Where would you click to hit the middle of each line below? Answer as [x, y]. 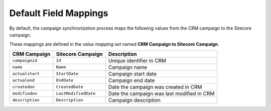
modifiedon [25, 94]
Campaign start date [132, 74]
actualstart [26, 74]
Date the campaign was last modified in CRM [161, 93]
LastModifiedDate [76, 94]
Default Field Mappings [59, 13]
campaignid [25, 61]
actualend [24, 80]
